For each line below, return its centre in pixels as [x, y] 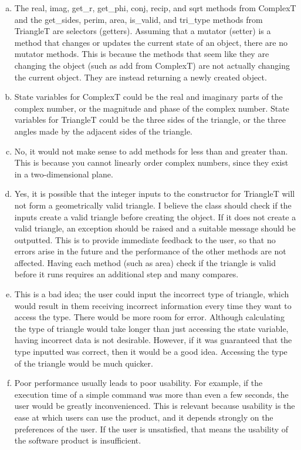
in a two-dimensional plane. [64, 174]
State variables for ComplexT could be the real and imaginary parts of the [148, 97]
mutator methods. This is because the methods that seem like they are [142, 54]
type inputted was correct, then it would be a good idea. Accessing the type [151, 352]
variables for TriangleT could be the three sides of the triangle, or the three [150, 120]
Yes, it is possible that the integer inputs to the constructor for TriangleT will [155, 194]
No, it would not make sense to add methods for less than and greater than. [151, 151]
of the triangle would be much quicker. [84, 363]
